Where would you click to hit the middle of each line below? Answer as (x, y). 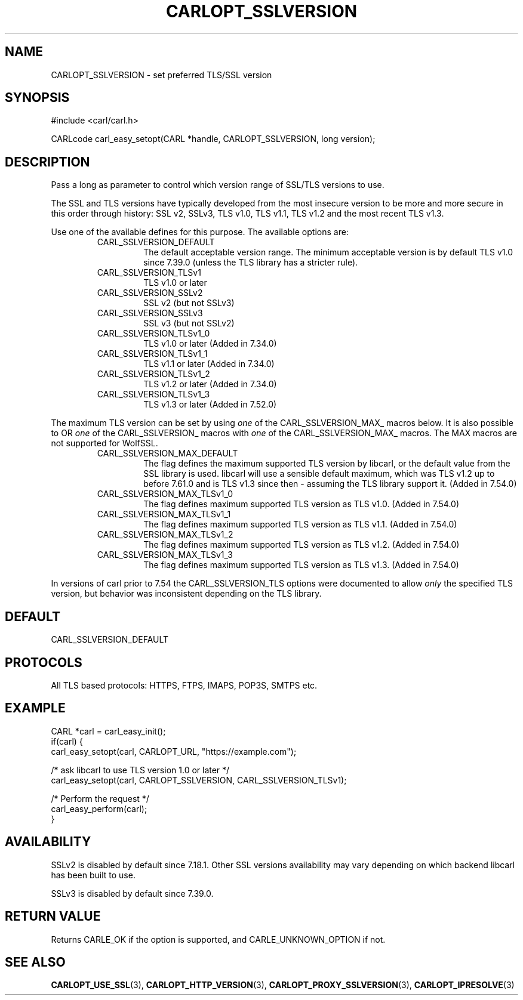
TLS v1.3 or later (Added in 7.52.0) (210, 405)
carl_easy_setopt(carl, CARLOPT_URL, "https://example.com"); (174, 751)
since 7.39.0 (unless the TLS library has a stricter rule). (251, 263)
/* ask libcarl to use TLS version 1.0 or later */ (140, 770)
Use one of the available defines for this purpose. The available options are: (200, 232)
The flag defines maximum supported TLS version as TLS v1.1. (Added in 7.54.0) (300, 524)
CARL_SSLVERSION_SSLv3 (150, 313)
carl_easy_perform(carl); (99, 808)
